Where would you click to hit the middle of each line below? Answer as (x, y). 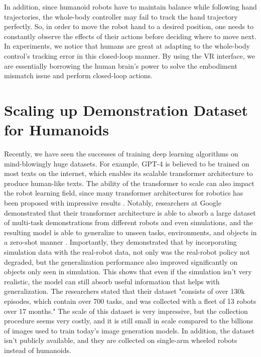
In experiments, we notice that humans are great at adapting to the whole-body (127, 46)
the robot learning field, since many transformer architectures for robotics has (124, 193)
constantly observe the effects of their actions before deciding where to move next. (130, 36)
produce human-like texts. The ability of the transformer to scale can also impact (129, 183)
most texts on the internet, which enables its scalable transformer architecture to (128, 173)
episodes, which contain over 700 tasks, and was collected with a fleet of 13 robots (130, 301)
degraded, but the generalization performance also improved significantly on (121, 261)
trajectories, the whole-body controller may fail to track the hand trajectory (121, 16)
